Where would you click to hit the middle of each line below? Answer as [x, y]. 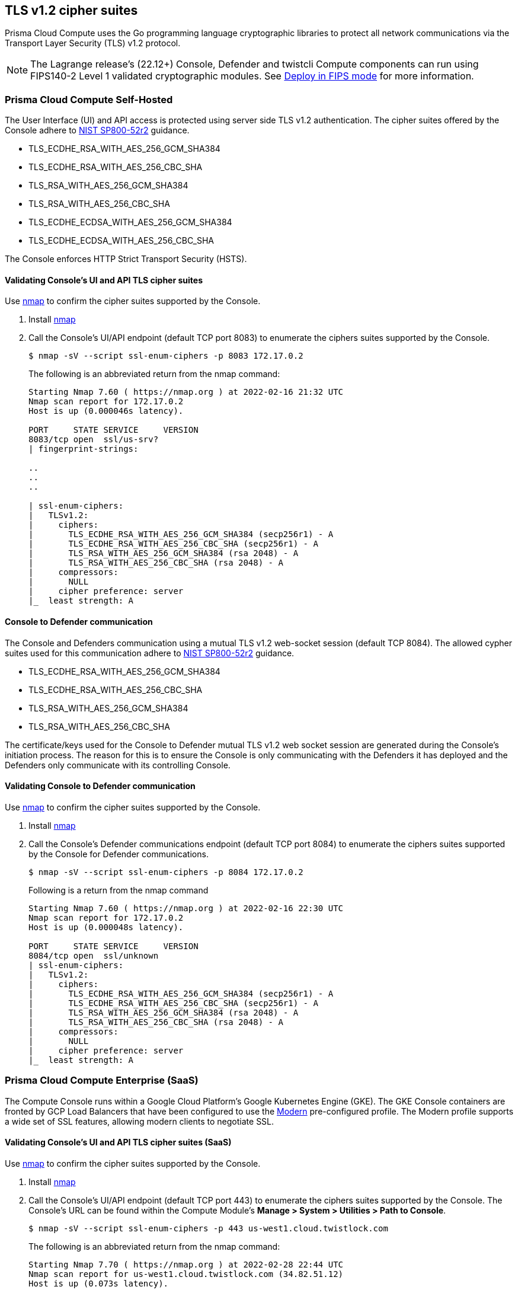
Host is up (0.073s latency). [99, 1283]
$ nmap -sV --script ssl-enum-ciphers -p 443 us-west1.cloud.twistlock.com [208, 1228]
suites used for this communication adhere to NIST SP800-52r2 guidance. [150, 653]
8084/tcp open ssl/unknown [94, 955]
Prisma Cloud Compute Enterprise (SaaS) [102, 1080]
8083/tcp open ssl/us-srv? [94, 440]
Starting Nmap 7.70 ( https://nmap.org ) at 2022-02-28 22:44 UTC [186, 1264]
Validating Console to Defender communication [100, 786]
